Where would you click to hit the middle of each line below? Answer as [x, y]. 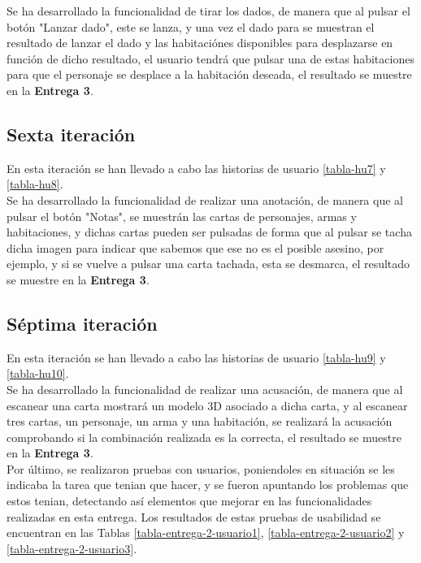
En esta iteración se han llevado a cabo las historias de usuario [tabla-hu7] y [196, 168]
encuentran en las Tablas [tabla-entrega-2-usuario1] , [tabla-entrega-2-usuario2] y [206, 533]
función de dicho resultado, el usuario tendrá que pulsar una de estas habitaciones [210, 58]
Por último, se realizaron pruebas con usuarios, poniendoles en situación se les [201, 468]
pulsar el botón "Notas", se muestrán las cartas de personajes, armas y [182, 216]
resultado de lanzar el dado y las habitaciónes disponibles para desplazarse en [200, 43]
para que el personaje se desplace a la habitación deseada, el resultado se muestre [209, 74]
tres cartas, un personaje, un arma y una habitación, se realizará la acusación [200, 421]
